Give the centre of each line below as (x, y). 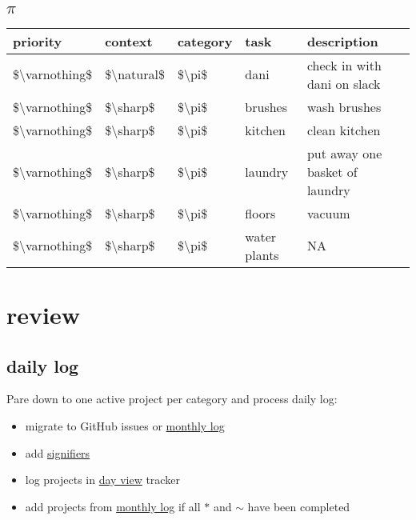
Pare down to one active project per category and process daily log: (172, 399)
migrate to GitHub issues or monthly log (125, 425)
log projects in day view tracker (102, 480)
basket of (332, 171)
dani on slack (344, 83)
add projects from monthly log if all (113, 506)
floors (260, 213)
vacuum (328, 213)
